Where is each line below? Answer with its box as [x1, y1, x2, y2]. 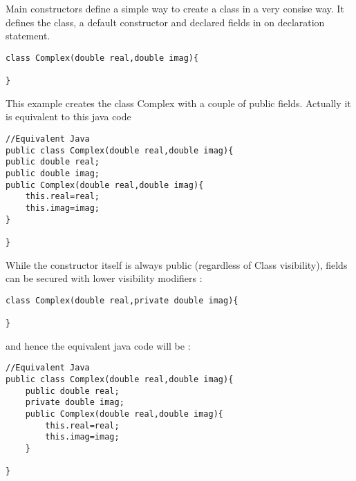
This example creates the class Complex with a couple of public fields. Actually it [6, 95, 351, 110]
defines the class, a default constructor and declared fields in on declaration [6, 15, 325, 29]
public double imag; [6, 168, 100, 178]
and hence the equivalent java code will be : [6, 338, 191, 352]
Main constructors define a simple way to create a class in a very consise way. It [6, 1, 344, 15]
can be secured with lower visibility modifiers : [6, 271, 203, 285]
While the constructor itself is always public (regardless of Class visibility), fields [6, 257, 348, 272]
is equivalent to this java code [6, 109, 131, 124]
